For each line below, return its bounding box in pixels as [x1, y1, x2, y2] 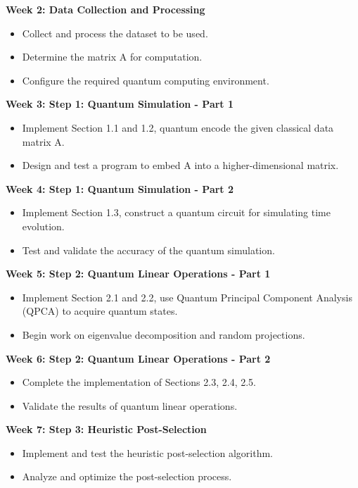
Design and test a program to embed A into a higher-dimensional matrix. [22, 158, 339, 173]
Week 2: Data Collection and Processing [6, 2, 205, 16]
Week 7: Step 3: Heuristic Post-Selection [6, 422, 207, 437]
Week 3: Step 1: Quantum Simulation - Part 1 [6, 96, 234, 111]
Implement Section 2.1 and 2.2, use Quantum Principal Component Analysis [22, 289, 352, 304]
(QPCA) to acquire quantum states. [22, 304, 178, 318]
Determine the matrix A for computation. [22, 49, 203, 64]
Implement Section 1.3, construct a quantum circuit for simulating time [22, 205, 331, 220]
